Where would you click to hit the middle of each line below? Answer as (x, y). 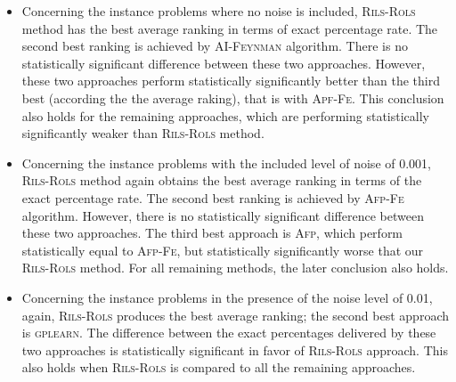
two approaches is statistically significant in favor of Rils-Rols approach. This (235, 349)
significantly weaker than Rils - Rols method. (143, 133)
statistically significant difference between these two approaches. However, (224, 63)
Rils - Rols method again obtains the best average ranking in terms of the (222, 180)
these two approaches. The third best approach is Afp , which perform (212, 233)
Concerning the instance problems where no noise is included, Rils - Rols (219, 11)
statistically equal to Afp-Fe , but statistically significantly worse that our (223, 250)
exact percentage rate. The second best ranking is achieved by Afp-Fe (213, 197)
